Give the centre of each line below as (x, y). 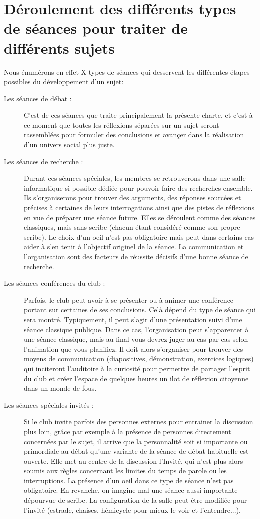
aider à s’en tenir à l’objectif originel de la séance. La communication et (134, 246)
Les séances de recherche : (44, 161)
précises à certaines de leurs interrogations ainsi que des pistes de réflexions (139, 207)
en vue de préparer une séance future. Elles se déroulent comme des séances (140, 217)
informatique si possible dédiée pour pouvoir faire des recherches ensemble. (138, 187)
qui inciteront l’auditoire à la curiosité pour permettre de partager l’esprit (137, 368)
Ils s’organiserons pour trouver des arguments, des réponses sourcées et (133, 197)
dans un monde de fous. (60, 388)
